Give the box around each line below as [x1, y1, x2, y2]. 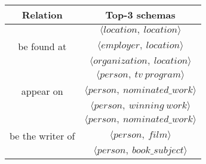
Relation [21, 8, 63, 21]
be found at [18, 39, 67, 53]
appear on [21, 84, 63, 98]
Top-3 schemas [105, 8, 176, 21]
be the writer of [10, 129, 75, 143]
